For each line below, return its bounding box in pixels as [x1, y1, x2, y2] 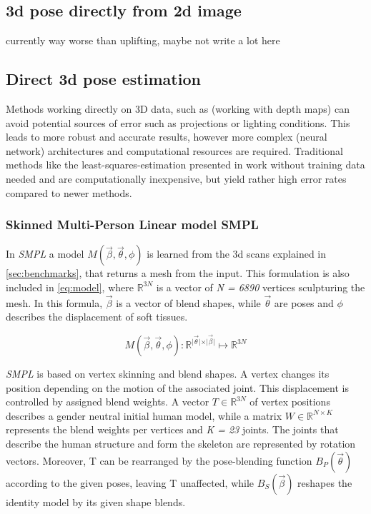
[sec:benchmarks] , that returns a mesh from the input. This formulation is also [6, 266, 350, 281]
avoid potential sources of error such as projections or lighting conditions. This [6, 115, 350, 130]
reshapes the [297, 475, 352, 490]
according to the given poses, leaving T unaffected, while [6, 475, 254, 490]
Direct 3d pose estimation [6, 68, 201, 90]
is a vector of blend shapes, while [116, 295, 261, 310]
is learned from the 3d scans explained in [147, 246, 327, 261]
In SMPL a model [6, 246, 84, 261]
